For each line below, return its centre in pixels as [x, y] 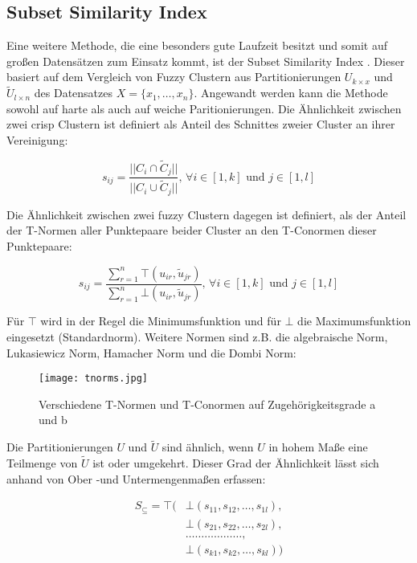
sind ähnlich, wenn [208, 447]
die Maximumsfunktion [354, 321]
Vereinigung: [37, 139]
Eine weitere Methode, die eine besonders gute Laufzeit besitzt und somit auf [197, 45]
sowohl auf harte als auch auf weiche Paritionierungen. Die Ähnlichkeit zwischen [204, 108]
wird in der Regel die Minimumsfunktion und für [161, 321]
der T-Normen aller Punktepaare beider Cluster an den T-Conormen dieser [192, 230]
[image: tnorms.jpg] [94, 379]
